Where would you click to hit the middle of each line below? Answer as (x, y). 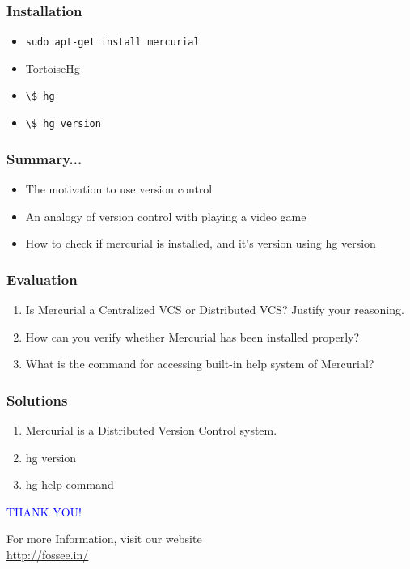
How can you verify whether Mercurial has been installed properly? (192, 336)
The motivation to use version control (119, 189)
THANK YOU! (44, 511)
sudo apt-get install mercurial (112, 42)
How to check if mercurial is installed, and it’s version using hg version (201, 243)
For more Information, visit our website (104, 539)
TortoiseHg (53, 68)
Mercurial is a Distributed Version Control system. (151, 430)
